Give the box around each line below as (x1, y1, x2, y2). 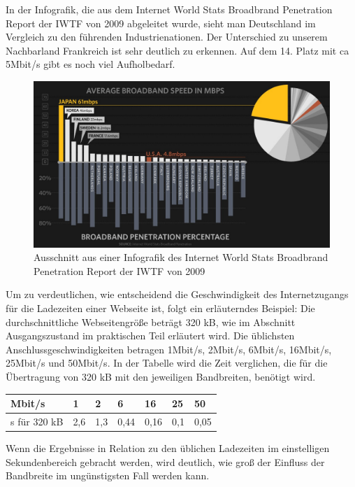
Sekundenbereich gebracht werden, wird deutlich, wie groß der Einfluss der (6, 454, 325, 469)
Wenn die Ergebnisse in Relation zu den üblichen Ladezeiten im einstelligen (6, 441, 330, 456)
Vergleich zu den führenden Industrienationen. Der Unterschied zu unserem (6, 29, 328, 44)
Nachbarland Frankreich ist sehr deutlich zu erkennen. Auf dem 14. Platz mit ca (6, 43, 349, 57)
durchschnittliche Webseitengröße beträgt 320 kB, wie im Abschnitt (6, 314, 296, 329)
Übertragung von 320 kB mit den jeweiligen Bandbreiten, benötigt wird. (6, 369, 316, 383)
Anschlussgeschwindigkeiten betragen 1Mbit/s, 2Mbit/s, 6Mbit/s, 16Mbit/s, (6, 341, 332, 356)
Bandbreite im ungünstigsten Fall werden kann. (6, 468, 210, 483)
